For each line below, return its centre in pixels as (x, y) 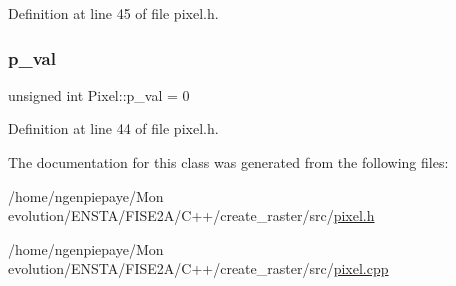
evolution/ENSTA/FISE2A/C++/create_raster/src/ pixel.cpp (198, 268)
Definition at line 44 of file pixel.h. (113, 128)
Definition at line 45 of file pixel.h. (113, 13)
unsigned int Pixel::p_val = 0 (99, 94)
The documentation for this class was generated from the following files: (228, 162)
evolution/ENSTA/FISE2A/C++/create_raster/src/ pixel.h (191, 215)
